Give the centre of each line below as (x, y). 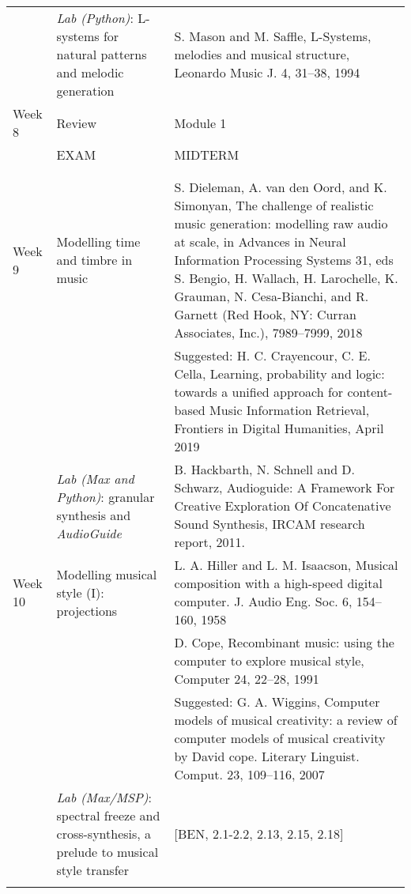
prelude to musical (107, 852)
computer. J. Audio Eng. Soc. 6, (263, 601)
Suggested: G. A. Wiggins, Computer (277, 702)
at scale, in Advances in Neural (260, 241)
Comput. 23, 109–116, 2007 (249, 774)
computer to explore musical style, (269, 660)
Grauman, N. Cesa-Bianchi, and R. (271, 296)
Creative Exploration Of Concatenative (283, 505)
